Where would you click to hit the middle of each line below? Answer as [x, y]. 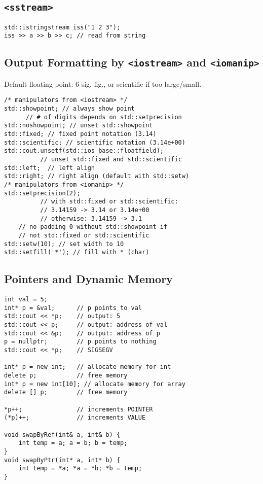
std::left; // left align [49, 168]
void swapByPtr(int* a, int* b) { [62, 460]
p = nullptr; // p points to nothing [80, 342]
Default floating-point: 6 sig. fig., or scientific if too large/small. [103, 83]
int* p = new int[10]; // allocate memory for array [95, 384]
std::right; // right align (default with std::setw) [97, 176]
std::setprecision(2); [42, 193]
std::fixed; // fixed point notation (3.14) [80, 134]
